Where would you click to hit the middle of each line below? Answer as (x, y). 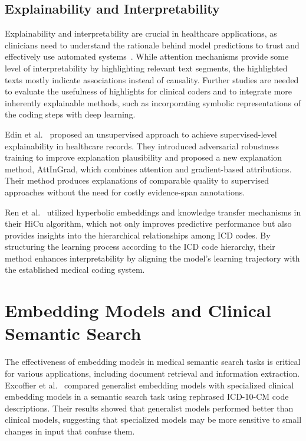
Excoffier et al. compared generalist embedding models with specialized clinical (149, 385)
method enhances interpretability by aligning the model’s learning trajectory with (152, 258)
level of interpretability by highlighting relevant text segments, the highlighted (146, 68)
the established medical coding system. (75, 269)
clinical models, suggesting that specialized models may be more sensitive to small (153, 419)
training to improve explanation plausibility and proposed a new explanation (144, 157)
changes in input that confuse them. (70, 431)
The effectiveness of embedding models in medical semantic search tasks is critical (153, 362)
